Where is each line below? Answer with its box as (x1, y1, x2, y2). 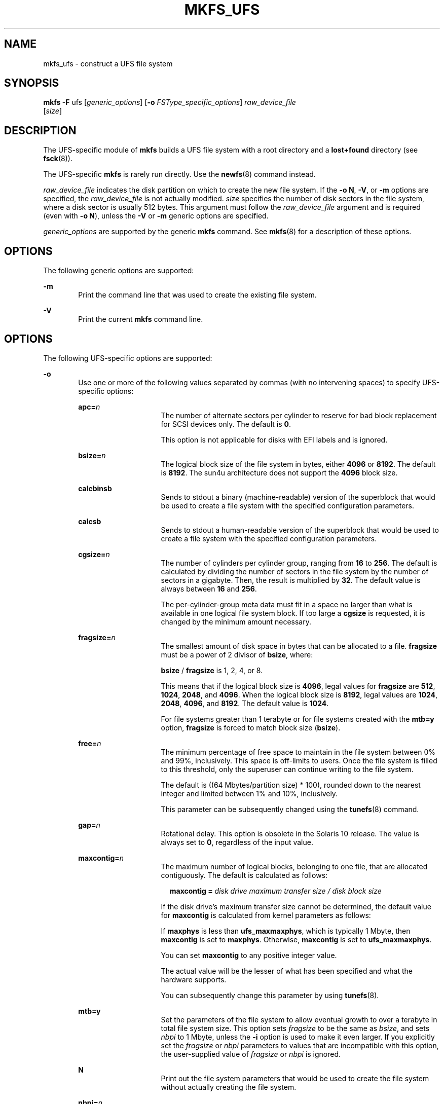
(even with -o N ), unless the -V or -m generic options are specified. (43, 211, 269, 220)
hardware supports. (161, 975, 227, 984)
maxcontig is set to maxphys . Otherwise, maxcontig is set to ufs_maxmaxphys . (161, 935, 432, 944)
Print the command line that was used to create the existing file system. (78, 290, 317, 300)
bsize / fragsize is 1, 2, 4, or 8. (161, 666, 263, 675)
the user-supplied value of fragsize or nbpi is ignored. (161, 1049, 341, 1058)
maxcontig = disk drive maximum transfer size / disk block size (169, 886, 382, 895)
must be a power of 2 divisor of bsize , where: (161, 650, 313, 659)
